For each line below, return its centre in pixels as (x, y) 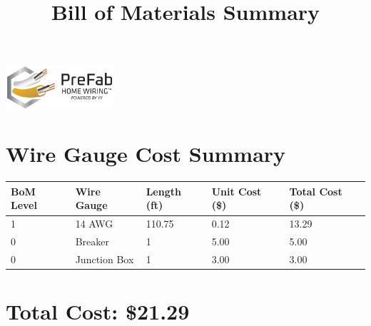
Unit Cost (237, 191)
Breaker (92, 241)
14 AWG (94, 224)
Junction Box (105, 259)
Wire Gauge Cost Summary (146, 154)
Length (163, 191)
